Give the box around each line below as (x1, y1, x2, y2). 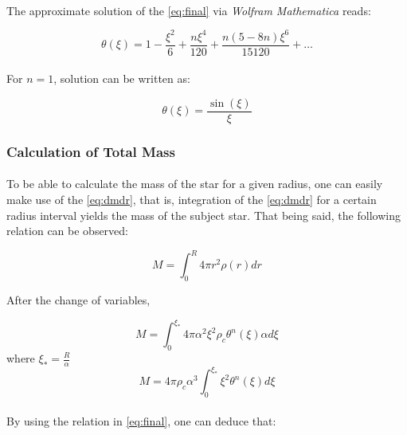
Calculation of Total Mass (6, 141, 175, 161)
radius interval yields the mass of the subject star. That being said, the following (6, 206, 401, 223)
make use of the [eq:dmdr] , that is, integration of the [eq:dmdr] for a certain (6, 191, 377, 208)
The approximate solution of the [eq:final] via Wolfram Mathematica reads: (6, 2, 371, 18)
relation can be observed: (6, 222, 128, 239)
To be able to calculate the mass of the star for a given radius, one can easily (6, 175, 383, 192)
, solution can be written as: (53, 70, 190, 87)
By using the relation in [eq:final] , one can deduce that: (6, 412, 276, 429)
